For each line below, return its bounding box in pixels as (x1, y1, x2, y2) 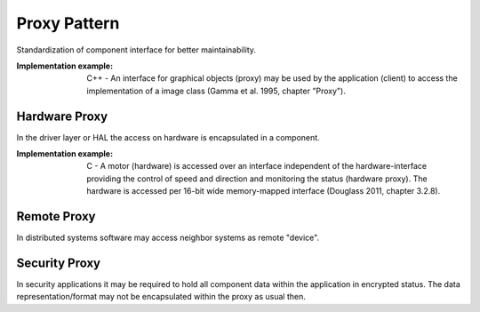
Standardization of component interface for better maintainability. (16, 44, 257, 55)
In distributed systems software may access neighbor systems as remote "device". (16, 232, 320, 244)
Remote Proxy (16, 209, 96, 224)
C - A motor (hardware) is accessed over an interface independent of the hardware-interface (86, 161, 427, 172)
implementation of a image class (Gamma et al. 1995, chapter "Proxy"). (86, 85, 346, 96)
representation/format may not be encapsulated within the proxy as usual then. (16, 292, 306, 302)
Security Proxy (16, 255, 101, 270)
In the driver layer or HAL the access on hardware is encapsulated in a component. (16, 132, 320, 142)
